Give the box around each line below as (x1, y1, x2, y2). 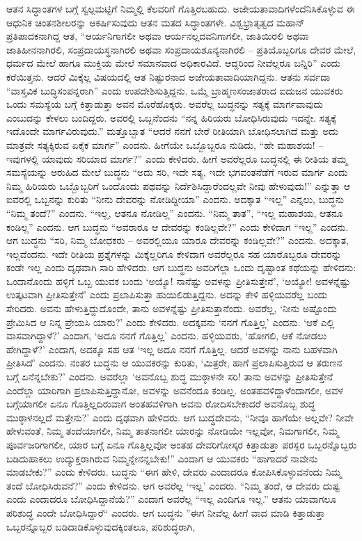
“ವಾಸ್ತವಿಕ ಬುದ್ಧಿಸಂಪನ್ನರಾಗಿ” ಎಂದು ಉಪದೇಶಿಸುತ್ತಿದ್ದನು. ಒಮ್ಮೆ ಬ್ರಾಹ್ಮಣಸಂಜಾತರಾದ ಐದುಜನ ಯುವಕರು (6, 83, 343, 97)
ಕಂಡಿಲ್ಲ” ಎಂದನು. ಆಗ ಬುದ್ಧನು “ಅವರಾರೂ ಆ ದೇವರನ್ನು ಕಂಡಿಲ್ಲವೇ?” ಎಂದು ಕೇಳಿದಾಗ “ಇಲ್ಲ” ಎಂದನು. (6, 219, 349, 234)
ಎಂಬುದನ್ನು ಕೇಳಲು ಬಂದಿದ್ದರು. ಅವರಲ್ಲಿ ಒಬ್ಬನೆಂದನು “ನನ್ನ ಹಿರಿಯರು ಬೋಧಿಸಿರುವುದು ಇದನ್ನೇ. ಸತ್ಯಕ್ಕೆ (6, 110, 336, 124)
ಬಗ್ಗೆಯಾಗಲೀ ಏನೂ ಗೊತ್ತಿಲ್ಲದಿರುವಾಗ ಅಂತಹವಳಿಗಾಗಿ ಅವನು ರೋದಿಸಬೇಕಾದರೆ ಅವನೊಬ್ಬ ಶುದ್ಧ (6, 396, 315, 411)
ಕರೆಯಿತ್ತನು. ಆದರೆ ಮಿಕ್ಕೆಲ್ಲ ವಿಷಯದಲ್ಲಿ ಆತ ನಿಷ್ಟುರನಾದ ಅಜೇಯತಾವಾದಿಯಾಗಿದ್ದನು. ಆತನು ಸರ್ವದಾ (6, 69, 331, 83)
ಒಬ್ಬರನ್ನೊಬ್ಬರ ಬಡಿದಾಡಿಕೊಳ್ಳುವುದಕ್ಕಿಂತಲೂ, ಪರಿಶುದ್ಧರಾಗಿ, (6, 519, 196, 533)
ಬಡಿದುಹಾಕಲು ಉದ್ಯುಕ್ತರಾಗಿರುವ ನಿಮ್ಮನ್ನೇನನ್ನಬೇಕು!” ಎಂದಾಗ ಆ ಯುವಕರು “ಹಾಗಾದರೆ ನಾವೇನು (6, 451, 318, 465)
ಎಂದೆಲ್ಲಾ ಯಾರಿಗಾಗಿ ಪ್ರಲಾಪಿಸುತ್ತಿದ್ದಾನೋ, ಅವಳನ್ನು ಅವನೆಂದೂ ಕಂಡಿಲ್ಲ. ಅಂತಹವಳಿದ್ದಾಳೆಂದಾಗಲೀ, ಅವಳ (6, 382, 343, 397)
